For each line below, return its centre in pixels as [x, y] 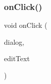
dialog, [14, 42]
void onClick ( [26, 25]
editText [17, 58]
